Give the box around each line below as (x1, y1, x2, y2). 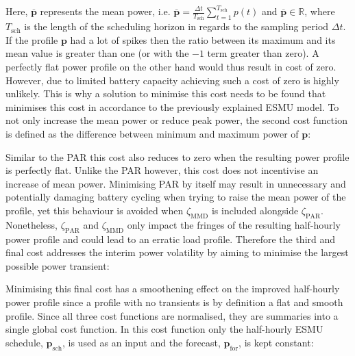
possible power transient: (5, 258, 110, 272)
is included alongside (211, 203, 299, 217)
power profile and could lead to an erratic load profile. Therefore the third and (5, 231, 336, 246)
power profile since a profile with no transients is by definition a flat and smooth (5, 294, 343, 309)
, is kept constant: (238, 335, 314, 349)
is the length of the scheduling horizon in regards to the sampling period (24, 19, 329, 34)
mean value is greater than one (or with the (5, 46, 189, 60)
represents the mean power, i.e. (40, 4, 171, 18)
